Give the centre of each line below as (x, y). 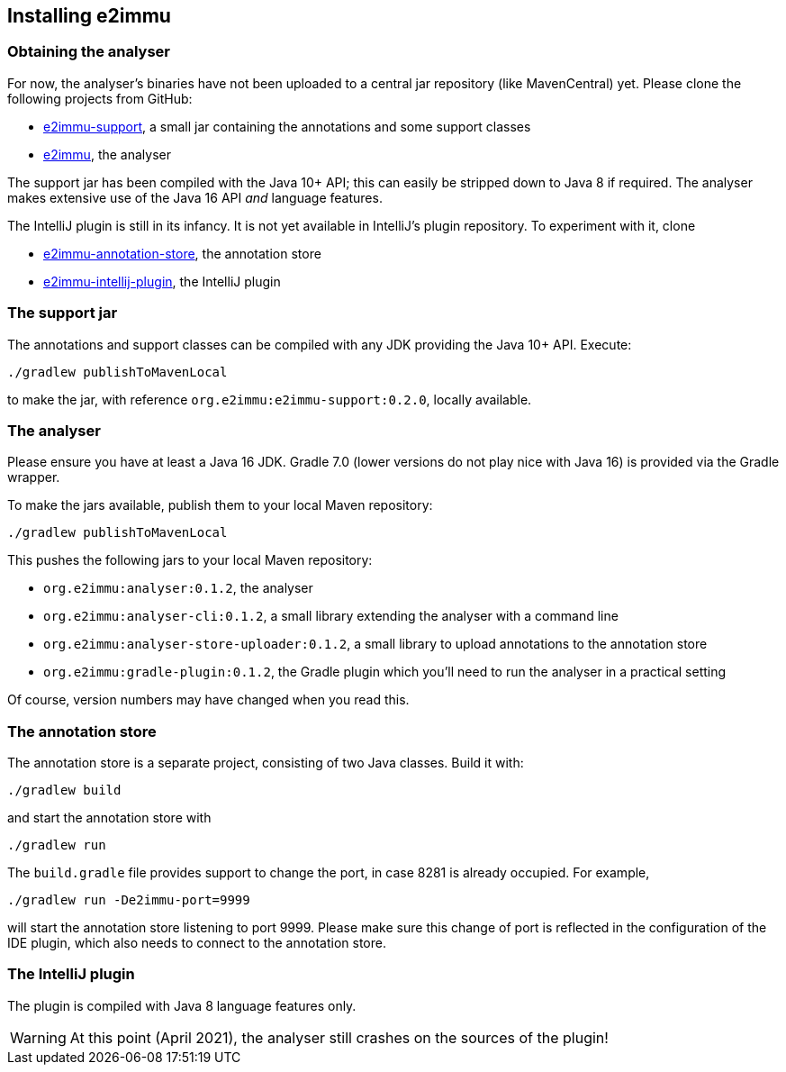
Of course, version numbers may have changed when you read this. (208, 700)
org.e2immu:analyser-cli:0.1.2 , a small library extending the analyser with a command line (331, 616)
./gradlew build (64, 790)
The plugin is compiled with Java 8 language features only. (182, 1005)
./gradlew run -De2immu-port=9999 (129, 900)
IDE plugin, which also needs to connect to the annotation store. (197, 943)
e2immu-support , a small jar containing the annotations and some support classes (287, 126)
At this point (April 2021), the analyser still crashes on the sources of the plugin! (339, 1037)
